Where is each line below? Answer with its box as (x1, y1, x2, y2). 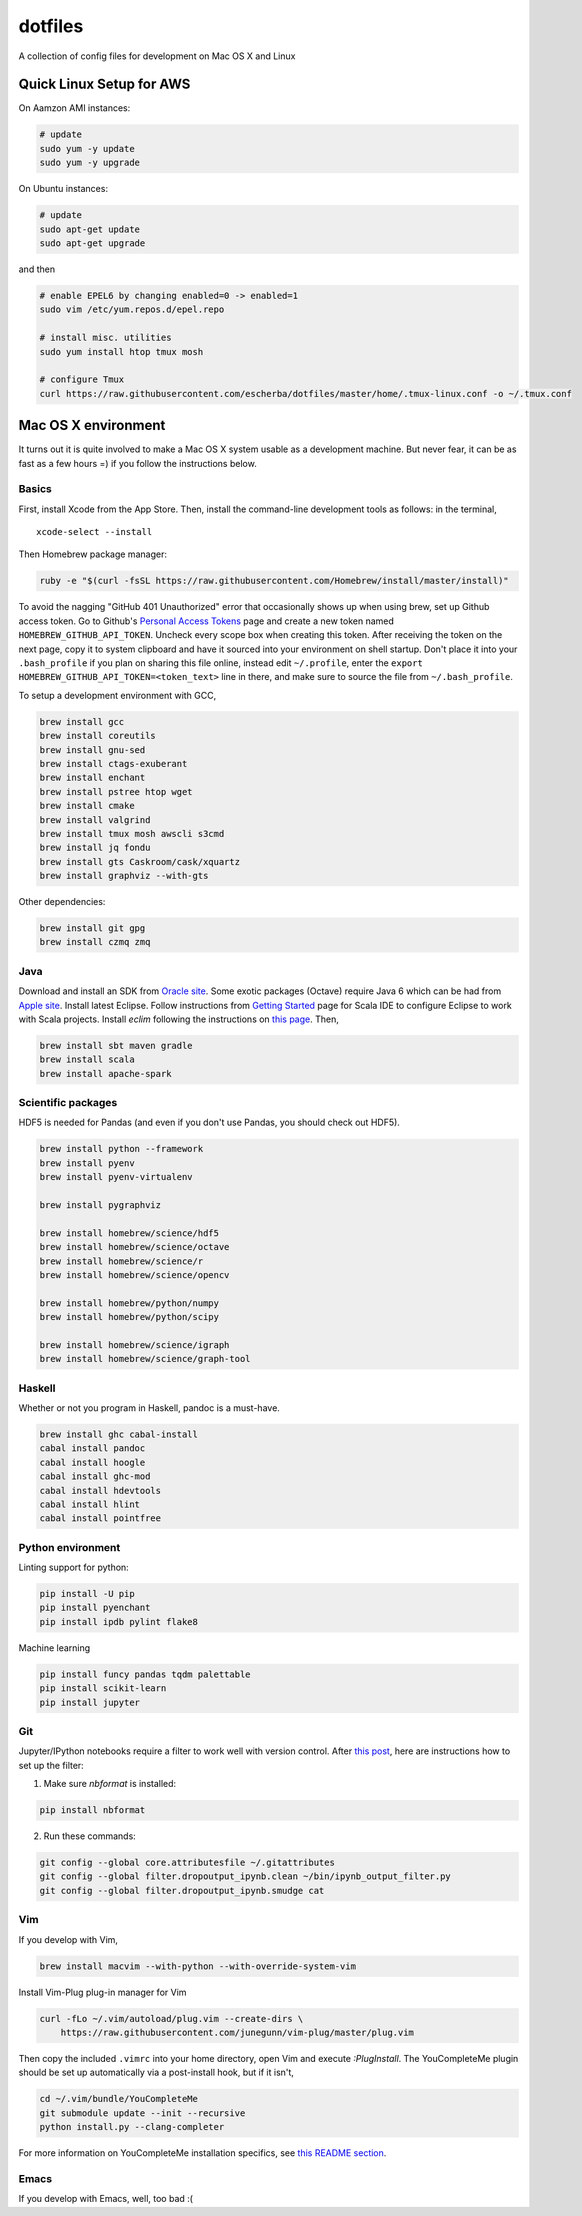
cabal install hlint (39, 1498, 140, 1510)
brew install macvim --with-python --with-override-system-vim (39, 1960, 357, 1972)
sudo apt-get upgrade (39, 237, 146, 249)
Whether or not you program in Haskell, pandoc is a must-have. (18, 1402, 280, 1414)
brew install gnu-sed (39, 744, 146, 755)
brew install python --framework (39, 1143, 204, 1155)
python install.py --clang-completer (39, 2121, 225, 2133)
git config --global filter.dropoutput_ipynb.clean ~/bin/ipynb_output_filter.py (39, 1871, 452, 1882)
